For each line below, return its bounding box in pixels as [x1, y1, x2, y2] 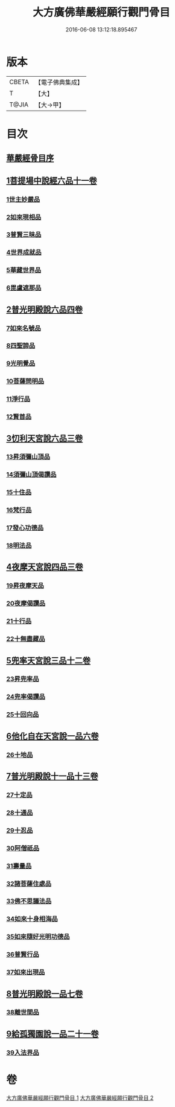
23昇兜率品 [6, 675, 39, 683]
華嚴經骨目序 [6, 153, 54, 163]
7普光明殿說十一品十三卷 [6, 771, 98, 781]
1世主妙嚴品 [6, 195, 40, 203]
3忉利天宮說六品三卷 [6, 433, 83, 443]
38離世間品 [6, 1008, 39, 1016]
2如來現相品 [6, 213, 42, 221]
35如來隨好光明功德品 [6, 932, 70, 941]
